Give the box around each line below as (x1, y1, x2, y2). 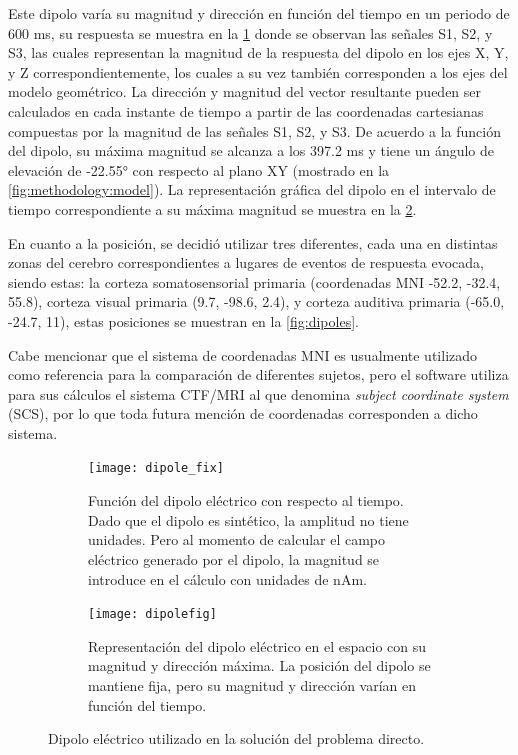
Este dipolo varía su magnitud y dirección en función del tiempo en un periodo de (8, 3, 510, 23)
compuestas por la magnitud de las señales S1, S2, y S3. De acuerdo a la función (8, 120, 501, 141)
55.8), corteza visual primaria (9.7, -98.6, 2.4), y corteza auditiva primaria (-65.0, (8, 291, 505, 312)
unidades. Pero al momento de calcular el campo (88, 529, 386, 550)
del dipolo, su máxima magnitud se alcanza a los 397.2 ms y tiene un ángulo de (8, 140, 495, 161)
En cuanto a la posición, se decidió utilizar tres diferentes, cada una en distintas (8, 232, 498, 253)
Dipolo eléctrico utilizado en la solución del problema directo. (48, 728, 425, 749)
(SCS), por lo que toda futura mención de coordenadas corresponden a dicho (8, 403, 478, 424)
